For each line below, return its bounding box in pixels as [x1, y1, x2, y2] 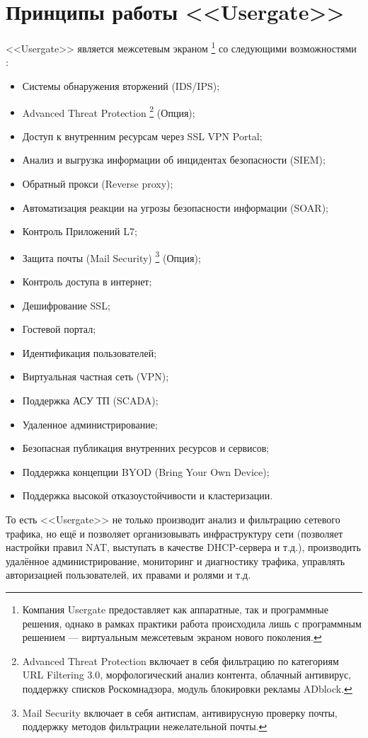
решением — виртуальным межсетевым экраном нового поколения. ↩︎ [22, 630, 322, 645]
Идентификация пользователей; [22, 345, 157, 360]
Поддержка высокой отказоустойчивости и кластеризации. [22, 488, 273, 503]
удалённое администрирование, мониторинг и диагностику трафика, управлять [6, 553, 345, 568]
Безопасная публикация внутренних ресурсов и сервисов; [22, 441, 270, 455]
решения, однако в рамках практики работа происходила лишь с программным [22, 615, 362, 630]
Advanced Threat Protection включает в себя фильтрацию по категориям [22, 653, 339, 668]
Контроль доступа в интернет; [22, 274, 152, 289]
